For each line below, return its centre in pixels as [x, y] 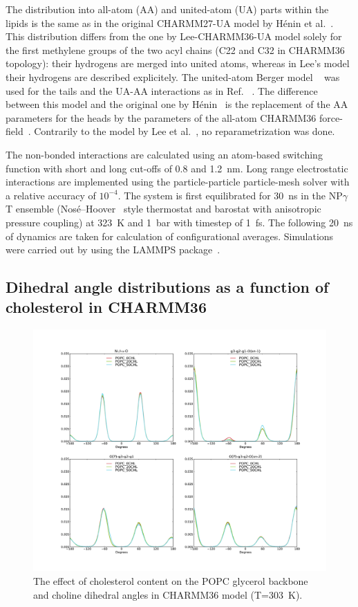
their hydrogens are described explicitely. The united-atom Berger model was [173, 76]
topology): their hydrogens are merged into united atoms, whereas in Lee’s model [178, 63]
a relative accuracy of [51, 195]
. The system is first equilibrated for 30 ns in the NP [230, 195]
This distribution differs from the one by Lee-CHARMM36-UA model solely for [174, 36]
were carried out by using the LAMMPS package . [113, 250]
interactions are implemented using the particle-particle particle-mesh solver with [178, 182]
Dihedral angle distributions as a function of [167, 287]
